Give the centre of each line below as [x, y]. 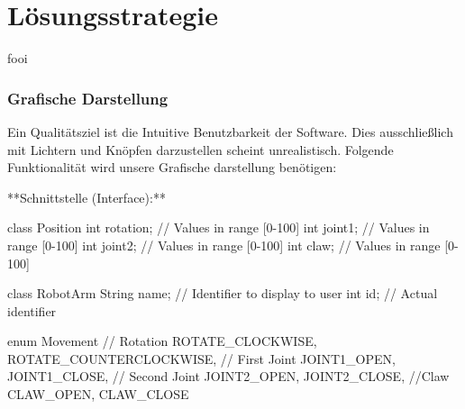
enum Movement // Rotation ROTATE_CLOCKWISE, [162, 341]
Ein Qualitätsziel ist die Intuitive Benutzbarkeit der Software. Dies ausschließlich [230, 131]
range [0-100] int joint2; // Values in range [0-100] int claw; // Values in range [224, 245]
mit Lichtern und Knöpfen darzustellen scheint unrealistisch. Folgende [201, 149]
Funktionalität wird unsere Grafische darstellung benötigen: [172, 167]
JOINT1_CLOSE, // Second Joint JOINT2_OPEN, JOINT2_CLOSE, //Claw [228, 376]
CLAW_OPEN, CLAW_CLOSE [98, 394]
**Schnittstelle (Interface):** [87, 197]
